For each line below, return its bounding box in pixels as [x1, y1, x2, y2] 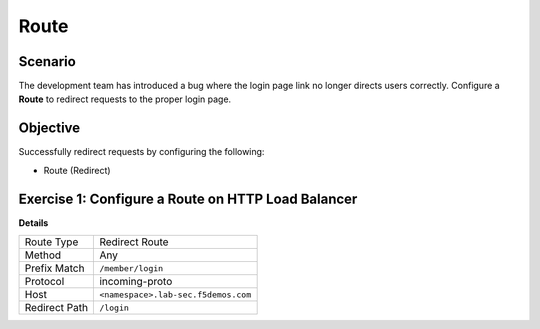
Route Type [24, 235, 79, 249]
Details [18, 216, 49, 229]
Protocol [24, 275, 65, 289]
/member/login [99, 263, 164, 274]
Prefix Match [24, 261, 85, 275]
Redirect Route [99, 235, 169, 249]
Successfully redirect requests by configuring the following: [18, 146, 265, 158]
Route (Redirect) [43, 164, 111, 176]
